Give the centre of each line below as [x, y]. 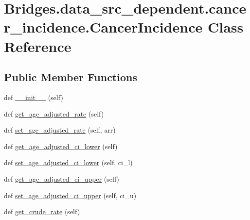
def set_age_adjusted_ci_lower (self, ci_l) [68, 162]
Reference [38, 46]
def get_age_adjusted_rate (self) [54, 113]
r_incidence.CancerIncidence [103, 27]
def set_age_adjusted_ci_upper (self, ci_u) [70, 195]
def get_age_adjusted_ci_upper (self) [62, 178]
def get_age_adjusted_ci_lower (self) [61, 146]
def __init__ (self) [34, 97]
